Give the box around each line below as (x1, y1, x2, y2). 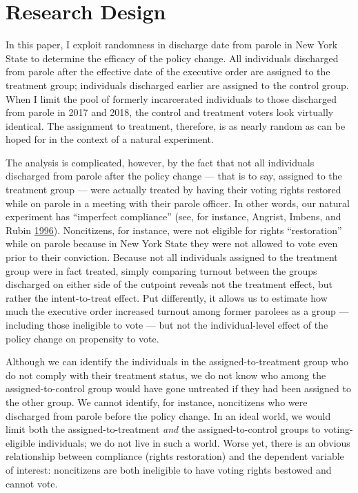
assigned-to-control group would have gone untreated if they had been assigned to (6, 381, 351, 396)
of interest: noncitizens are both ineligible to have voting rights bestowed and (6, 462, 332, 476)
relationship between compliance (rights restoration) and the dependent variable (6, 449, 344, 463)
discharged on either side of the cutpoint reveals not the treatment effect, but (6, 277, 333, 291)
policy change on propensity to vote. (6, 331, 159, 345)
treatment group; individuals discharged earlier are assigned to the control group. (6, 77, 349, 92)
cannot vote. (6, 476, 58, 490)
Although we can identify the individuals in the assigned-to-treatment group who (6, 354, 348, 369)
